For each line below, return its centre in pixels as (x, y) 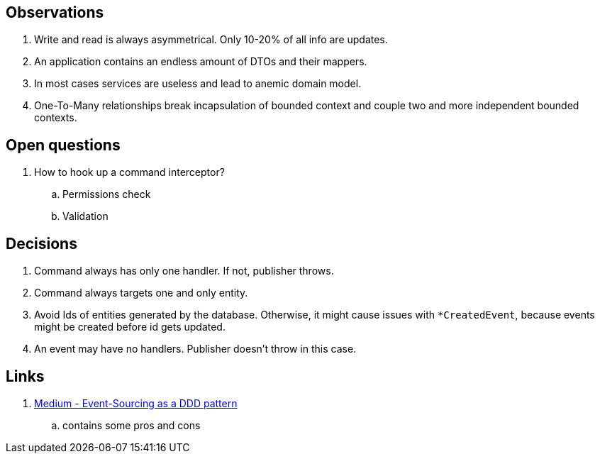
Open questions (63, 145)
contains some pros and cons (132, 425)
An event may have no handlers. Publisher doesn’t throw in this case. (195, 349)
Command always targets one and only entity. (141, 293)
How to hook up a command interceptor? (129, 172)
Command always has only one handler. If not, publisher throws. (184, 271)
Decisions (41, 243)
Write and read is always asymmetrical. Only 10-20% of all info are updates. (211, 40)
